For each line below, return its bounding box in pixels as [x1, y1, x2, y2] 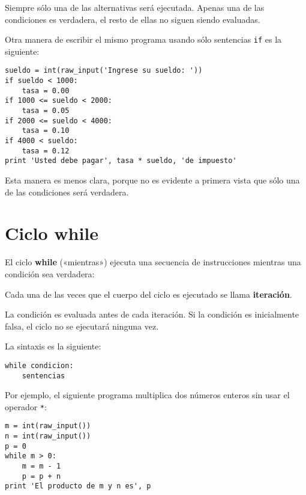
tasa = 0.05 [22, 106, 70, 115]
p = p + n [22, 472, 61, 481]
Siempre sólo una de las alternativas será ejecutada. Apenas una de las [5, 1, 265, 13]
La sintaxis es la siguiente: [5, 340, 101, 352]
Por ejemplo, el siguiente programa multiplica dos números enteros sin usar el [5, 389, 290, 401]
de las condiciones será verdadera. [5, 185, 129, 198]
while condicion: [5, 361, 74, 370]
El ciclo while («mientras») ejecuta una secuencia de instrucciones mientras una [5, 256, 301, 268]
